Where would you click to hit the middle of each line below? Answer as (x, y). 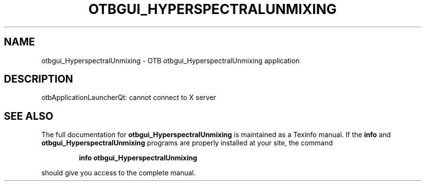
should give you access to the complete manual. (119, 173)
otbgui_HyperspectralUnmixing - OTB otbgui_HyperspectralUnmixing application (171, 60)
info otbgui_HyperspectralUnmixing (138, 158)
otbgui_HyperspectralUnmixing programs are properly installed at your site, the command (187, 143)
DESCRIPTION (39, 79)
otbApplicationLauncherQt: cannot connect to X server (129, 98)
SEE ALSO (29, 116)
